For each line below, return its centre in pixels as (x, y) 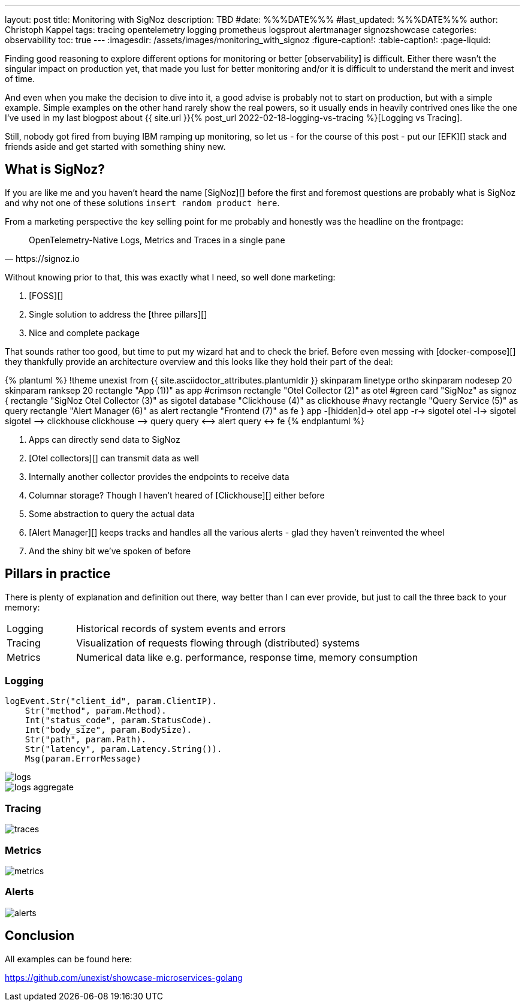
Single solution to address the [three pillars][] (118, 314)
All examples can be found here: (69, 959)
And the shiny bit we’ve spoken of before (110, 551)
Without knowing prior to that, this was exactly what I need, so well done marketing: (170, 277)
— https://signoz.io (42, 258)
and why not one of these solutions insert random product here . (142, 203)
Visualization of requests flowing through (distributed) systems (218, 643)
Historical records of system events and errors (181, 628)
